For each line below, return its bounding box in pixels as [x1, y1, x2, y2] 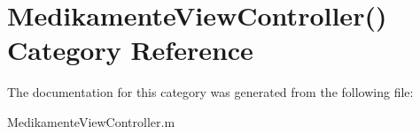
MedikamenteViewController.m [7, 112, 175, 130]
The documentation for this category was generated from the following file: [7, 83, 414, 101]
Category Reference [7, 32, 253, 68]
